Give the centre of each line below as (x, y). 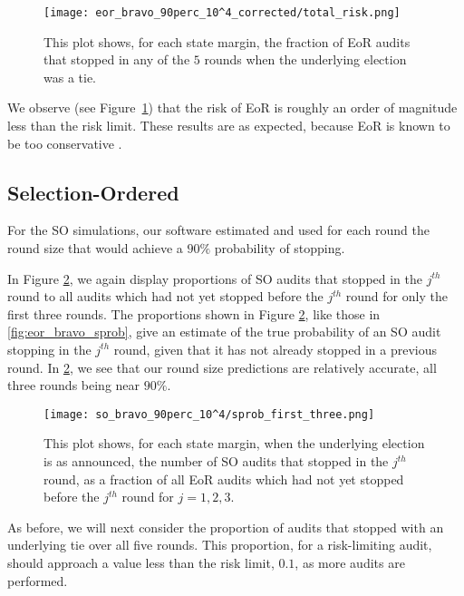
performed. (38, 580)
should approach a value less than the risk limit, (141, 562)
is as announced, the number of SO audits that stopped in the (216, 461)
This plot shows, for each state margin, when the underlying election (234, 443)
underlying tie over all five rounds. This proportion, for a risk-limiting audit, (220, 545)
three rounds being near (74, 385)
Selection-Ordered (93, 192)
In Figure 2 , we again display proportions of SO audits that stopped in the (215, 278)
